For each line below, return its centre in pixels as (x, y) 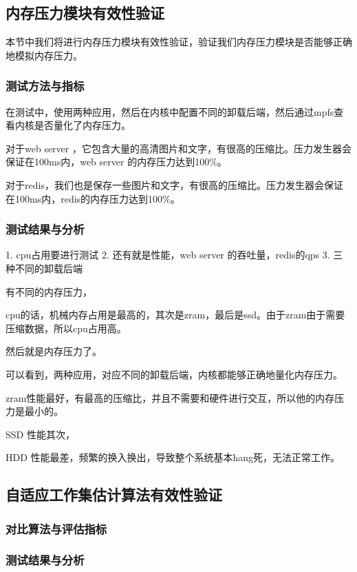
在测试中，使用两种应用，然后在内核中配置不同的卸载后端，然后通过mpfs (170, 111)
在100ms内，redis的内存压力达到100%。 (93, 198)
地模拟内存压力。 (44, 55)
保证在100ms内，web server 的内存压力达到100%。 (116, 162)
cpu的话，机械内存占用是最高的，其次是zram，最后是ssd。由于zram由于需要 (175, 315)
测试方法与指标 (45, 86)
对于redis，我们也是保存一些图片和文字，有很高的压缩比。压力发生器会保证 (174, 184)
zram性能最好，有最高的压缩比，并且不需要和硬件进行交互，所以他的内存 (170, 397)
